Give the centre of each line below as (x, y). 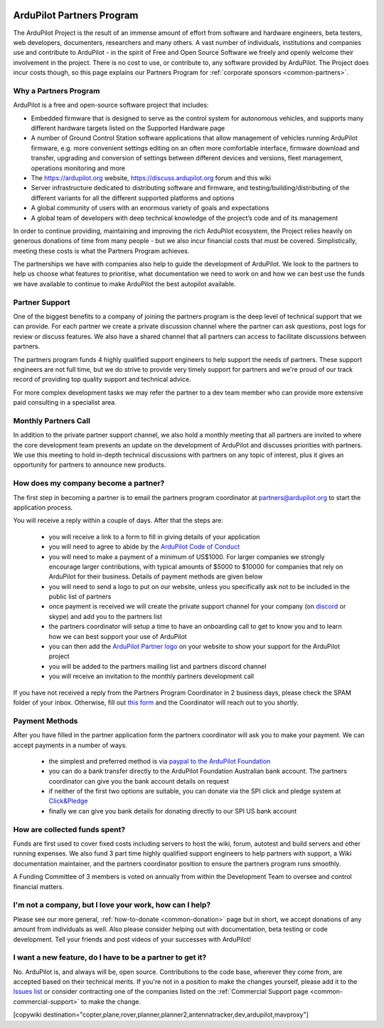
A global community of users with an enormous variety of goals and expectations (150, 208)
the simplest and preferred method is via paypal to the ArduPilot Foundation (160, 761)
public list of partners (80, 597)
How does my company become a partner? (89, 483)
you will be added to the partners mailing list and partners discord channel (158, 666)
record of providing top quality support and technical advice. (102, 379)
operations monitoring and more (78, 168)
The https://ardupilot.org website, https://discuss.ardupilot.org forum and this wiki (151, 177)
